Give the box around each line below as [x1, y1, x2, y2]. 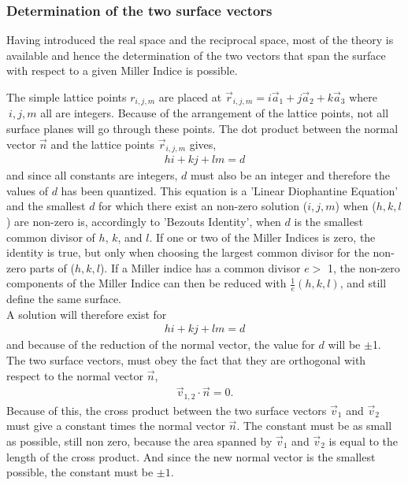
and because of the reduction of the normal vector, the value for [6, 336, 315, 353]
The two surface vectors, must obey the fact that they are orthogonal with [6, 351, 366, 368]
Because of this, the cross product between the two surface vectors [6, 402, 327, 418]
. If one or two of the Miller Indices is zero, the [149, 228, 376, 245]
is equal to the [328, 433, 399, 449]
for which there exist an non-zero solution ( [98, 198, 308, 214]
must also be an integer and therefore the [190, 167, 391, 183]
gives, [189, 135, 217, 152]
